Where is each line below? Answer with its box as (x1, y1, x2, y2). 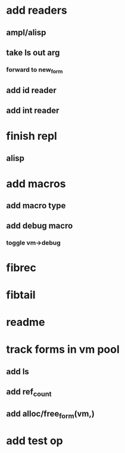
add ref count (6, 386, 52, 399)
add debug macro (6, 221, 73, 231)
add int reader (6, 105, 60, 115)
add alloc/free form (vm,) (6, 408, 95, 420)
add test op (6, 434, 64, 448)
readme (6, 315, 45, 329)
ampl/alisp (6, 27, 46, 38)
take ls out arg (6, 47, 60, 57)
